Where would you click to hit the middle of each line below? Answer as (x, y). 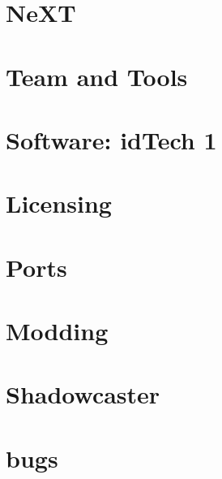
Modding (57, 331)
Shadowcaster (83, 394)
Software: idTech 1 (111, 139)
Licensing (59, 203)
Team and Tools (97, 76)
